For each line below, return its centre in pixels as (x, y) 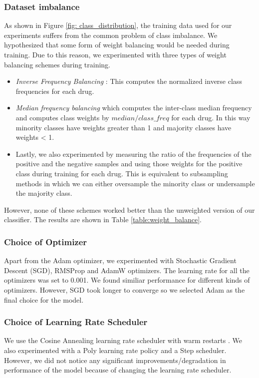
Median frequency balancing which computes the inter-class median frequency (134, 108)
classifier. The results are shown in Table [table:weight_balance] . (103, 219)
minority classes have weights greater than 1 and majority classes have (124, 127)
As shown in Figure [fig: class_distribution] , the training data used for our (118, 25)
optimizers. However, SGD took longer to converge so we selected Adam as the (125, 289)
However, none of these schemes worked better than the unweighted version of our (129, 209)
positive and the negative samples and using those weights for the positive (129, 164)
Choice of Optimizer (46, 241)
